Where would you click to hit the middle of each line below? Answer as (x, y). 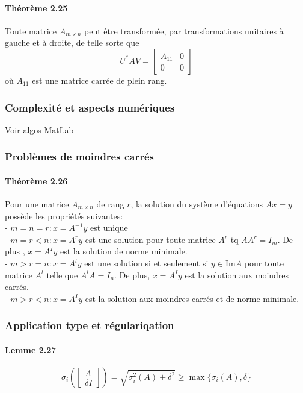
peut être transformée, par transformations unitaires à (184, 30)
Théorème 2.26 (36, 181)
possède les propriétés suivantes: (64, 215)
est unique (109, 228)
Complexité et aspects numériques (90, 107)
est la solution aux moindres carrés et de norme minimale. (192, 298)
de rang (110, 204)
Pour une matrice (37, 204)
